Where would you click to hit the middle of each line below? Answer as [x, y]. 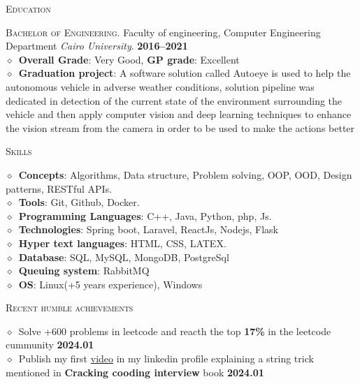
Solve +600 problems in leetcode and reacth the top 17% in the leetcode [175, 331]
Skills [19, 151]
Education [28, 8]
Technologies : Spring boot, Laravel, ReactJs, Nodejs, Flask [148, 229]
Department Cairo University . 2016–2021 [97, 46]
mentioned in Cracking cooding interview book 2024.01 [135, 372]
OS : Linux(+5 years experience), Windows [110, 284]
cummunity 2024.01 [50, 345]
